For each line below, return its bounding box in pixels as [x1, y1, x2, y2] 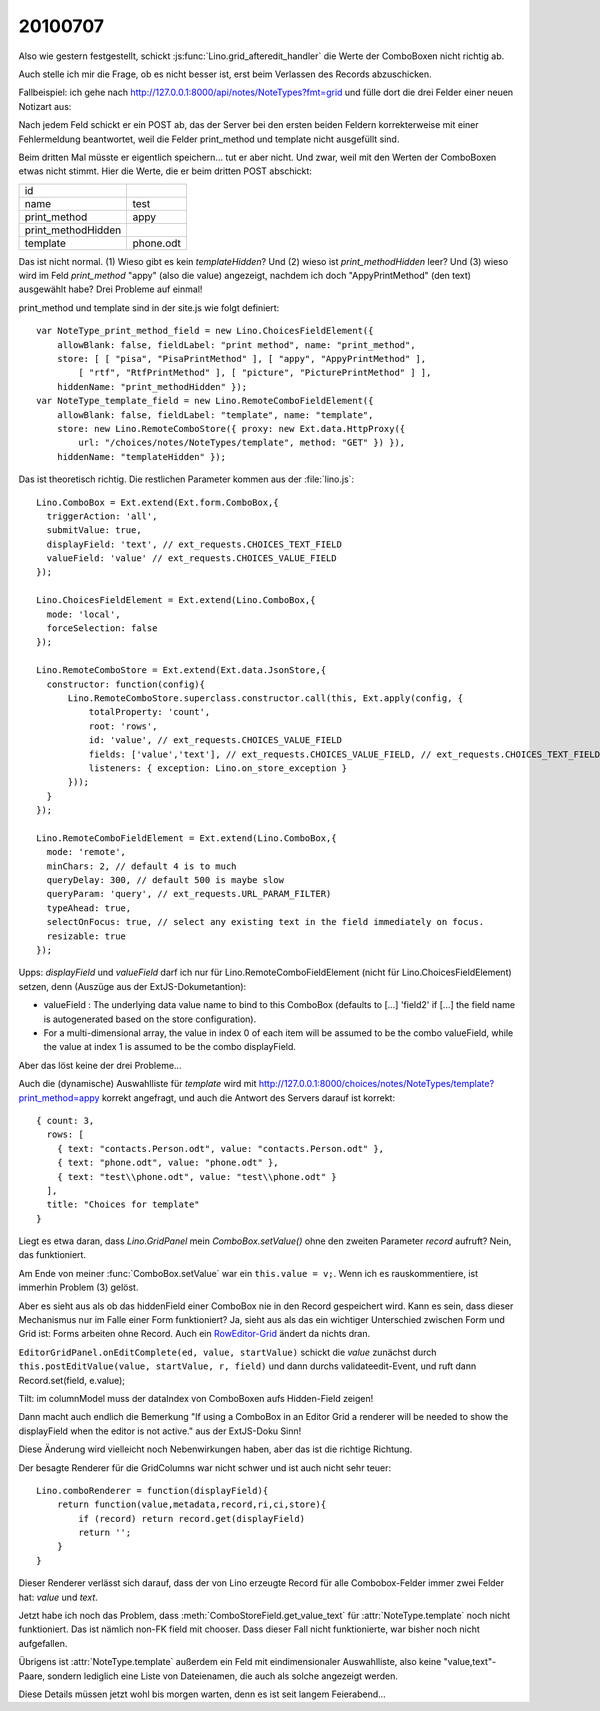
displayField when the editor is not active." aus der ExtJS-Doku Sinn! [18, 1425, 302, 1437]
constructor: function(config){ [46, 678, 205, 690]
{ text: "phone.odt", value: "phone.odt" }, [56, 1157, 279, 1169]
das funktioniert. [18, 1249, 87, 1261]
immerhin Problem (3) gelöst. [18, 1281, 139, 1294]
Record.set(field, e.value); [18, 1374, 125, 1386]
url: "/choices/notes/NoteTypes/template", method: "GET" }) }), [78, 437, 406, 449]
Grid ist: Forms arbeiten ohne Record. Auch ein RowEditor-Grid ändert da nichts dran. [18, 1328, 370, 1340]
